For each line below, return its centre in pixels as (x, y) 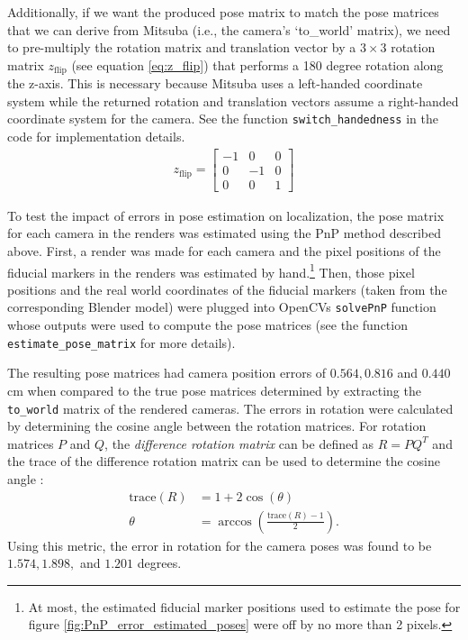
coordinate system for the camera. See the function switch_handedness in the (223, 119)
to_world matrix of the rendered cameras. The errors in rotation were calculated (230, 408)
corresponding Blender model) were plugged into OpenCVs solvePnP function (222, 307)
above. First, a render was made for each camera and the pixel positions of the (224, 250)
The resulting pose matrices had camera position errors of (167, 373)
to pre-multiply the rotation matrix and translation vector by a (182, 47)
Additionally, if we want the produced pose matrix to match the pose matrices (223, 12)
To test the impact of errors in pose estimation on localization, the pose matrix (226, 215)
